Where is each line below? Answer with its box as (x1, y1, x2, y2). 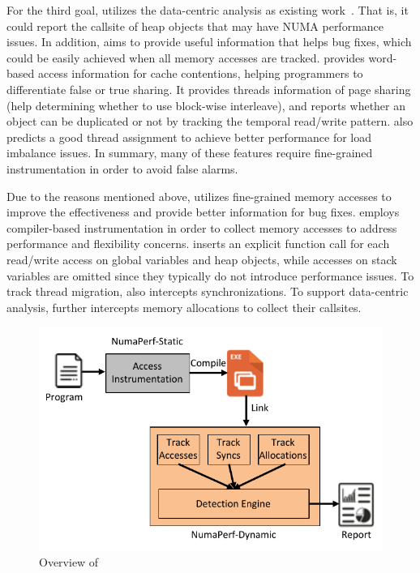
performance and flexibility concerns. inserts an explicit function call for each (6, 235, 390, 252)
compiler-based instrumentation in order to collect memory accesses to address (6, 219, 397, 236)
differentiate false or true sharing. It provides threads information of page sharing (6, 80, 411, 97)
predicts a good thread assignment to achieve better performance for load (6, 128, 372, 145)
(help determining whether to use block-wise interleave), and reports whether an (6, 96, 406, 113)
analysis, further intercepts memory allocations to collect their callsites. (6, 298, 362, 315)
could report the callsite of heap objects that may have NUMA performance (6, 17, 384, 34)
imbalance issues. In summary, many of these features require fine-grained (6, 144, 373, 161)
